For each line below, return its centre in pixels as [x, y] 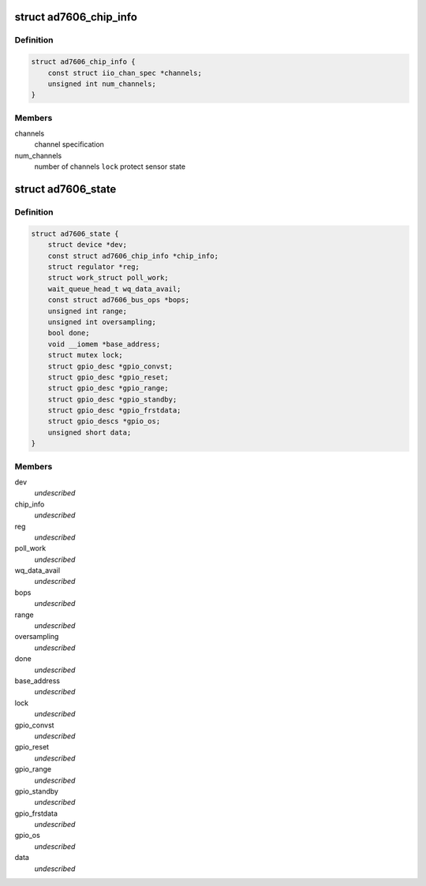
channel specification [69, 144]
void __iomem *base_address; [104, 344]
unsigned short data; [90, 432]
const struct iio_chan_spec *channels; [125, 73]
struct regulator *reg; [93, 267]
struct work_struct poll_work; [108, 278]
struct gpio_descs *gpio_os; [104, 421]
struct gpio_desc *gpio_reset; [108, 377]
